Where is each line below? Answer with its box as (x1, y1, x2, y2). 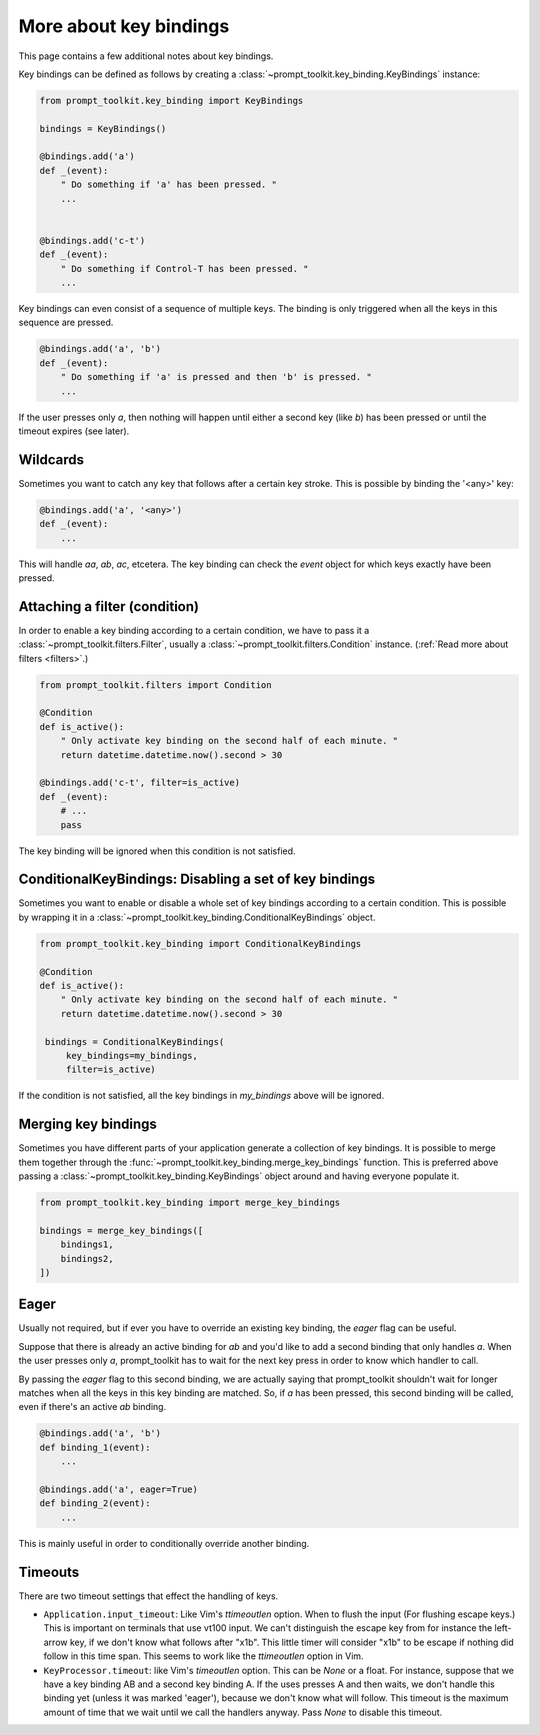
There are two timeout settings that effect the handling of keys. (18, 1590, 279, 1602)
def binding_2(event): (39, 1498, 151, 1509)
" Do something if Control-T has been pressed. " (60, 263, 309, 274)
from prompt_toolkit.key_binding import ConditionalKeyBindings (39, 938, 362, 949)
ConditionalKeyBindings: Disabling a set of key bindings (18, 871, 375, 888)
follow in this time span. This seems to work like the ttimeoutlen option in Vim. (43, 1650, 364, 1662)
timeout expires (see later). (18, 425, 130, 437)
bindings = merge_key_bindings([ (39, 1225, 204, 1236)
